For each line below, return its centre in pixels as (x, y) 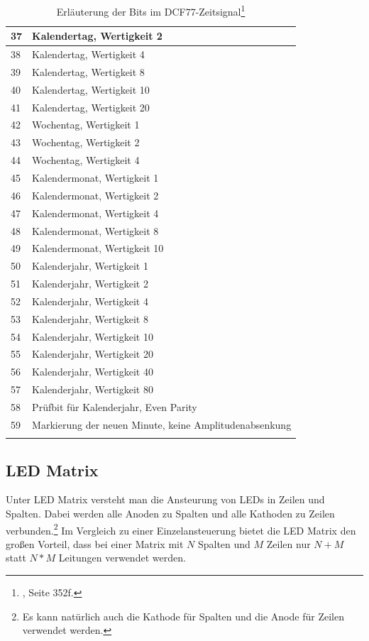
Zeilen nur (288, 543)
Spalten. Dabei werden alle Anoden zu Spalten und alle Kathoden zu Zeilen (170, 513)
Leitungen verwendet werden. (122, 558)
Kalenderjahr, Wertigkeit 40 (93, 372)
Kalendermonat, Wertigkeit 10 (98, 248)
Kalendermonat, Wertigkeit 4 (95, 213)
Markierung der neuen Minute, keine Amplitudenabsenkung (162, 424)
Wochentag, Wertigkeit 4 (86, 160)
